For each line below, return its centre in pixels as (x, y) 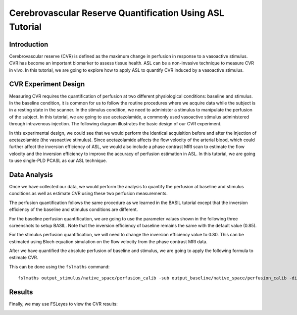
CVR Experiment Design (47, 84)
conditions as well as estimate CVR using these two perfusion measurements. (88, 194)
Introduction (29, 44)
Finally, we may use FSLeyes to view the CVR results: (64, 304)
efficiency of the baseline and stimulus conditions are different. (74, 210)
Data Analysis (31, 175)
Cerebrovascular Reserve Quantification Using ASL (117, 13)
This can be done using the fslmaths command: (59, 266)
